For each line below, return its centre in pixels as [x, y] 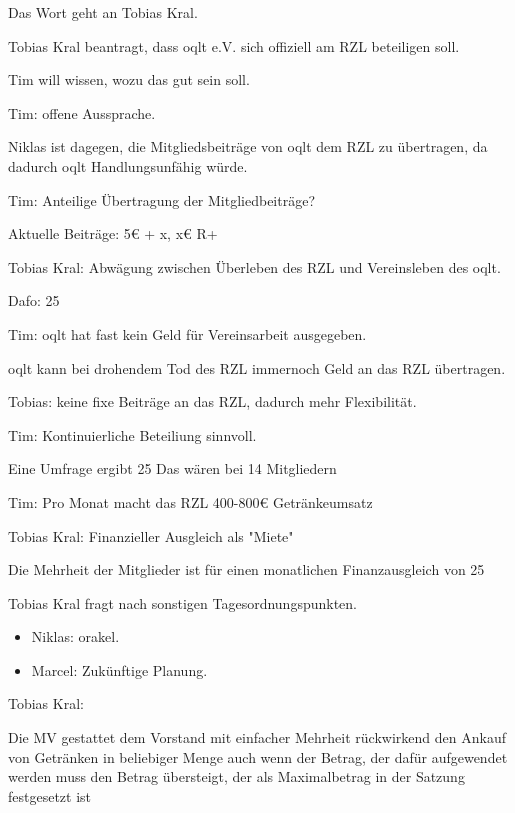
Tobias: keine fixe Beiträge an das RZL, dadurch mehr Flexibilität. [212, 401]
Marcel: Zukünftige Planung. [119, 669]
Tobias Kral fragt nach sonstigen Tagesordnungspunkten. [182, 602]
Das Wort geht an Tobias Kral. [103, 12]
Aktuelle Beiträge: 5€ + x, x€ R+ [113, 233]
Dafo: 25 [34, 300]
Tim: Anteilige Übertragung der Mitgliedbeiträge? [162, 199]
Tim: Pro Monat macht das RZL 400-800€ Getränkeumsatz [190, 501]
